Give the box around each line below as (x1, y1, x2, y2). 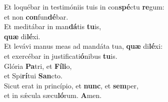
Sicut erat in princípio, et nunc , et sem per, (4, 80, 138, 90)
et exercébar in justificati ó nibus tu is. (4, 50, 117, 61)
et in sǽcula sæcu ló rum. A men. (4, 90, 102, 100)
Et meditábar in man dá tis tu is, (4, 21, 101, 32)
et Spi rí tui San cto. (4, 70, 62, 81)
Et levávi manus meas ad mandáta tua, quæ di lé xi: (4, 41, 163, 51)
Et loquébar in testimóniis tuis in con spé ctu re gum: (4, 2, 164, 12)
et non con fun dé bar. (4, 11, 68, 22)
